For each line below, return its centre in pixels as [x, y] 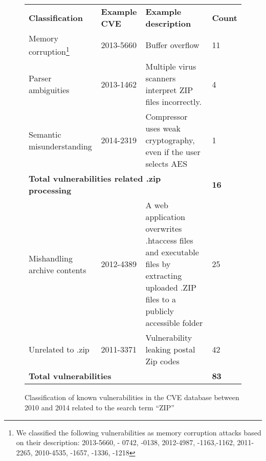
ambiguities [49, 90]
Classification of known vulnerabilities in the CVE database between [132, 397]
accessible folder [174, 323]
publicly [160, 311]
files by [158, 264]
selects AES [167, 164]
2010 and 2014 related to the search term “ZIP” [99, 407]
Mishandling [51, 258]
